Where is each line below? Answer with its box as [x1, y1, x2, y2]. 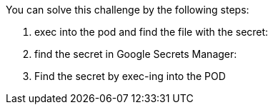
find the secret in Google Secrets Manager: [34, 48, 237, 60]
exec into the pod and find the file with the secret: [34, 26, 269, 38]
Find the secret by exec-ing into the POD [34, 70, 226, 82]
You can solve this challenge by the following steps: [6, 4, 249, 16]
